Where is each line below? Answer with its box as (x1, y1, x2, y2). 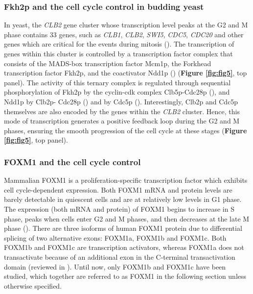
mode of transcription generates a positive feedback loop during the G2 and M (4, 116, 240, 126)
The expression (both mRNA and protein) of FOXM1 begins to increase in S (4, 203, 234, 214)
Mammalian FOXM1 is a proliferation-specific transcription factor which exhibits (4, 175, 248, 185)
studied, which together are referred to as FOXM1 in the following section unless (4, 271, 247, 281)
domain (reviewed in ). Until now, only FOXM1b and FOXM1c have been (4, 261, 226, 271)
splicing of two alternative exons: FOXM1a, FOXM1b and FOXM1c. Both (4, 232, 227, 243)
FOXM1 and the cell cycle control (4, 155, 141, 168)
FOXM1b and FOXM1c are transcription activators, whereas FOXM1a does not (4, 242, 244, 252)
